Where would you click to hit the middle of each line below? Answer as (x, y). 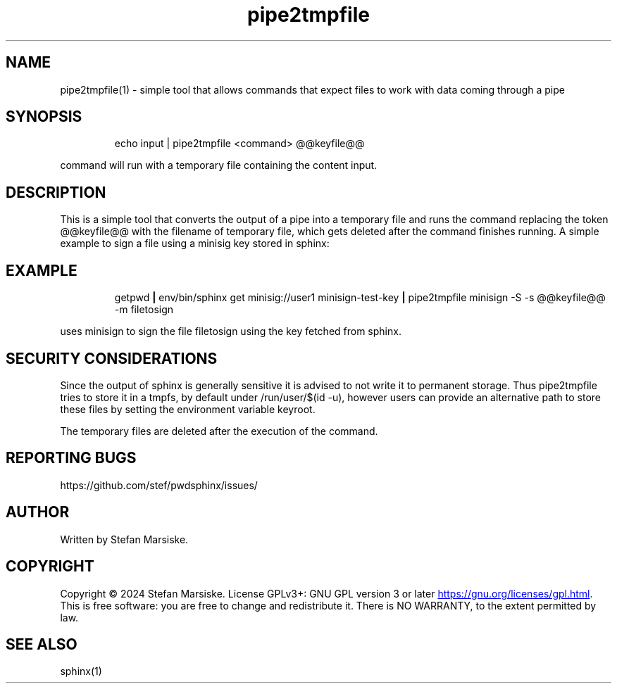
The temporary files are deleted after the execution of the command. (219, 431)
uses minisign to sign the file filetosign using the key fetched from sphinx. (231, 331)
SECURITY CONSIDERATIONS (112, 358)
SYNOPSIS (44, 117)
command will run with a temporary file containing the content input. (219, 165)
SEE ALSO (42, 644)
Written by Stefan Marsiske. (124, 539)
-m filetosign (144, 310)
